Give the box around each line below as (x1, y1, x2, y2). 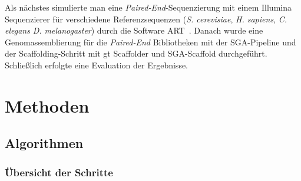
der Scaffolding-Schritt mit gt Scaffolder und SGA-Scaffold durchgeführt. (5, 47, 267, 60)
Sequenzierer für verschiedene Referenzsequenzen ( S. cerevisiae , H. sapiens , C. (5, 12, 287, 25)
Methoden (5, 93, 90, 117)
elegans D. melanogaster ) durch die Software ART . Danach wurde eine (5, 24, 263, 37)
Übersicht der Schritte (5, 164, 113, 179)
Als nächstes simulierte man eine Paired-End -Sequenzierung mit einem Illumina (5, 1, 292, 13)
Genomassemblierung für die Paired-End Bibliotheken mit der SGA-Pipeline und (5, 35, 296, 48)
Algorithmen (5, 134, 84, 152)
